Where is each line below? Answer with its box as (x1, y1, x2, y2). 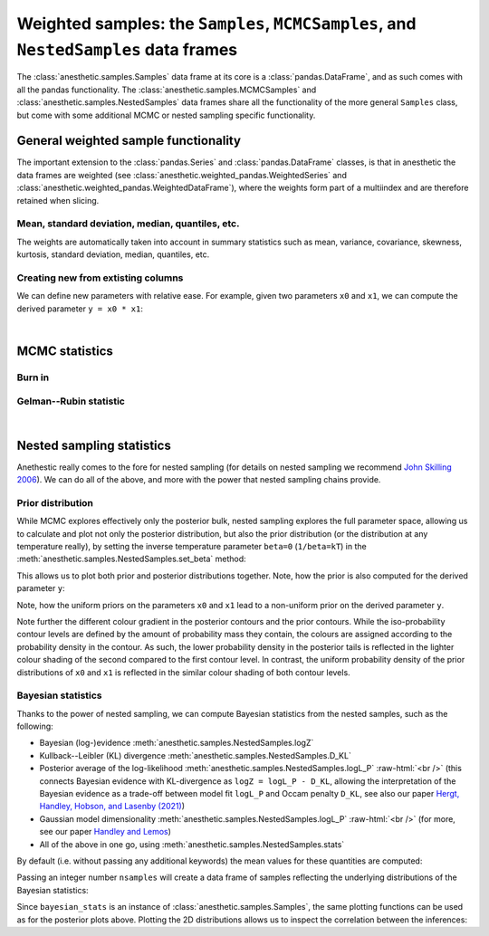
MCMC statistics (16, 343, 113, 358)
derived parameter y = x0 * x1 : (16, 303, 144, 314)
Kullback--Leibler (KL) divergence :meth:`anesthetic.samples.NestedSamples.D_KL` (39, 750, 352, 760)
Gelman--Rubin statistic (16, 395, 126, 407)
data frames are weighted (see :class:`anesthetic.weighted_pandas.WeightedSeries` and (16, 169, 348, 180)
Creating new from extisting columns (16, 272, 184, 284)
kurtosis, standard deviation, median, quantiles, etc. (16, 249, 210, 260)
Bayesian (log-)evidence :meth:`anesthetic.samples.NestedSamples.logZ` (39, 738, 314, 749)
